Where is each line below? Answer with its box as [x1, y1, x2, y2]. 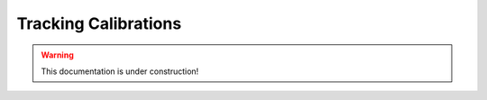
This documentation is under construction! [41, 66, 199, 77]
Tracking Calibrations [16, 14, 182, 33]
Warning [41, 50, 74, 60]
